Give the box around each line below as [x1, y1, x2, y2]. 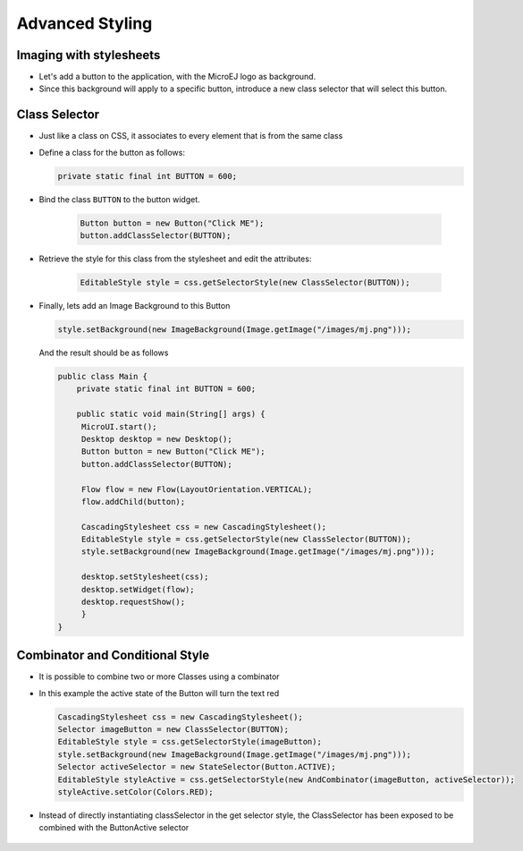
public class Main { [57, 371, 148, 381]
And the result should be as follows [38, 347, 169, 358]
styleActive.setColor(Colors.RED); [57, 787, 214, 797]
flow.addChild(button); [80, 497, 186, 506]
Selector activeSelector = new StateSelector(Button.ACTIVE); [57, 762, 336, 772]
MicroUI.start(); [80, 421, 157, 431]
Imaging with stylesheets [16, 47, 161, 63]
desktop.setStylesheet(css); [80, 572, 209, 582]
